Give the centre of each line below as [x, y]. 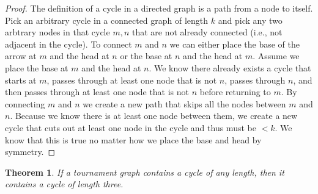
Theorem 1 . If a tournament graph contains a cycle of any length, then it [145, 172]
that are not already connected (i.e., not [207, 32]
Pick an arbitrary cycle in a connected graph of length [107, 20]
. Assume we [276, 56]
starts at [21, 80]
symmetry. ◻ [30, 152]
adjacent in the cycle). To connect [68, 44]
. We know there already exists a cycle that [230, 67]
